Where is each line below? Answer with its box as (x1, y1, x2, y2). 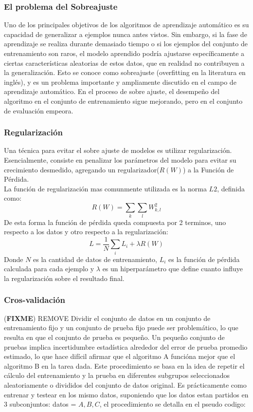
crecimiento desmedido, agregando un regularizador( (4, 164, 160, 174)
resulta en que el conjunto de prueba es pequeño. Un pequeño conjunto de (4, 332, 225, 342)
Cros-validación (4, 294, 65, 306)
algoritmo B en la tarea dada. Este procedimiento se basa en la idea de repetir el (4, 360, 245, 371)
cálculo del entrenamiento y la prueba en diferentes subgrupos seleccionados (4, 370, 230, 380)
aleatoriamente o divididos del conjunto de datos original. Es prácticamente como (4, 379, 247, 390)
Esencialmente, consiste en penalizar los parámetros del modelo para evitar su (4, 154, 236, 165)
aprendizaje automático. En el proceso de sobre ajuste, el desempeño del (4, 86, 220, 96)
